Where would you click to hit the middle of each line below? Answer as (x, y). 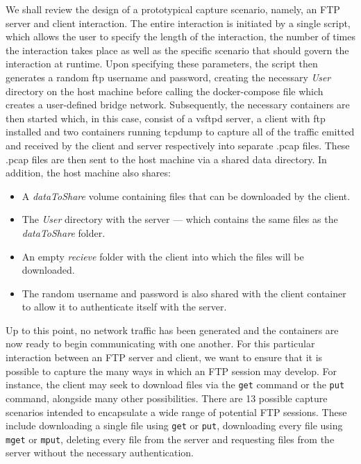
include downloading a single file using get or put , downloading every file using (174, 425)
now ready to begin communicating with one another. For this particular (160, 343)
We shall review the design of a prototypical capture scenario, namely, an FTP (173, 9)
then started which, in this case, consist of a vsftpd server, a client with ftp (166, 118)
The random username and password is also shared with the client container (184, 293)
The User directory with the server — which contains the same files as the (180, 219)
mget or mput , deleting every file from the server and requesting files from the (170, 439)
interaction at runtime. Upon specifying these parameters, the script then (162, 64)
